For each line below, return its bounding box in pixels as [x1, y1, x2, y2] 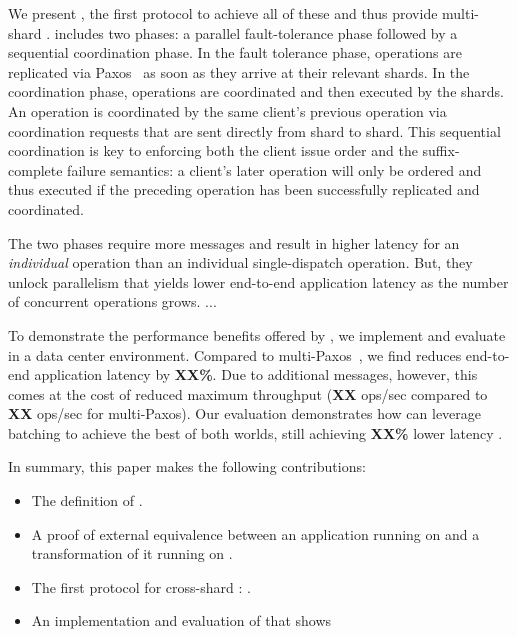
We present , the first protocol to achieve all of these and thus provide [8, 3, 438, 23]
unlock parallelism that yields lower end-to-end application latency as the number [8, 271, 509, 292]
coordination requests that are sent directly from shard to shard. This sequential [8, 120, 501, 141]
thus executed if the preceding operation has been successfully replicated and [8, 179, 480, 200]
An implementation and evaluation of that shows [31, 610, 332, 631]
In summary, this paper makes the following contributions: [8, 456, 366, 477]
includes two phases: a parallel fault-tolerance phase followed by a [54, 22, 458, 43]
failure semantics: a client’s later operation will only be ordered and [67, 159, 482, 180]
